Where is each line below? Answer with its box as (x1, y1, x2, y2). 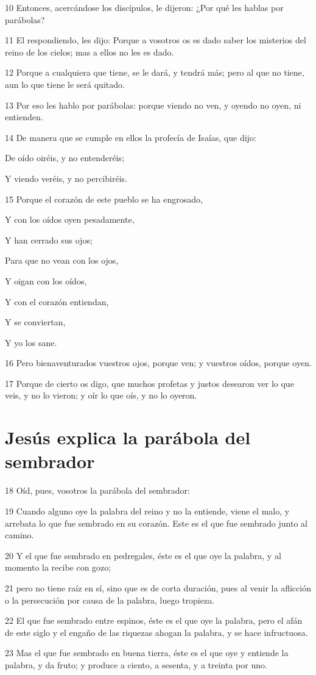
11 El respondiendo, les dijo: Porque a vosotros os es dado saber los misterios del (5, 34, 306, 46)
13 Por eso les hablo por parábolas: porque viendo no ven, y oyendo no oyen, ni (5, 98, 301, 111)
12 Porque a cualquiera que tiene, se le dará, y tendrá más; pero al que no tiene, (5, 66, 304, 79)
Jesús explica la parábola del (5, 425, 251, 450)
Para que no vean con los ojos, (5, 254, 119, 267)
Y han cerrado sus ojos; (5, 233, 93, 246)
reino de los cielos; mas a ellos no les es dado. (5, 45, 174, 58)
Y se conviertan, (5, 316, 66, 328)
